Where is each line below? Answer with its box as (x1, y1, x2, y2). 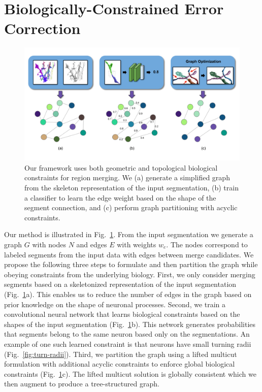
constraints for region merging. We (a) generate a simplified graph (24, 172, 230, 183)
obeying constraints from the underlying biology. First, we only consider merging (4, 269, 255, 279)
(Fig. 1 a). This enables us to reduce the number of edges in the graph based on (4, 288, 252, 299)
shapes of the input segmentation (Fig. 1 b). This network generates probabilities (4, 318, 256, 329)
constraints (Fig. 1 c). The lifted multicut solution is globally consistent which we (4, 368, 256, 379)
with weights (117, 239, 156, 249)
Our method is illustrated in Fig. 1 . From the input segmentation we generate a (4, 229, 253, 240)
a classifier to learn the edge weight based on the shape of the (24, 192, 216, 203)
